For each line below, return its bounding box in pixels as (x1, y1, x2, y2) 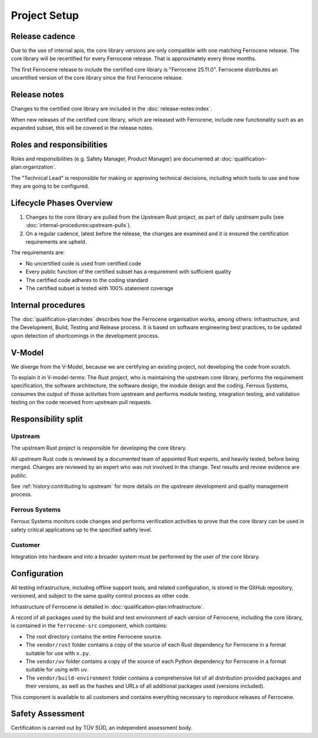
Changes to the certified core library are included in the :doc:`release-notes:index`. (11, 105, 213, 112)
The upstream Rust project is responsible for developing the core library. (11, 444, 187, 451)
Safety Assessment (11, 709, 85, 719)
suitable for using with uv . (25, 666, 89, 673)
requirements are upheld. (25, 238, 87, 245)
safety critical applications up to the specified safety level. (11, 526, 153, 533)
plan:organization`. (11, 163, 57, 170)
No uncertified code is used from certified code (25, 260, 141, 267)
